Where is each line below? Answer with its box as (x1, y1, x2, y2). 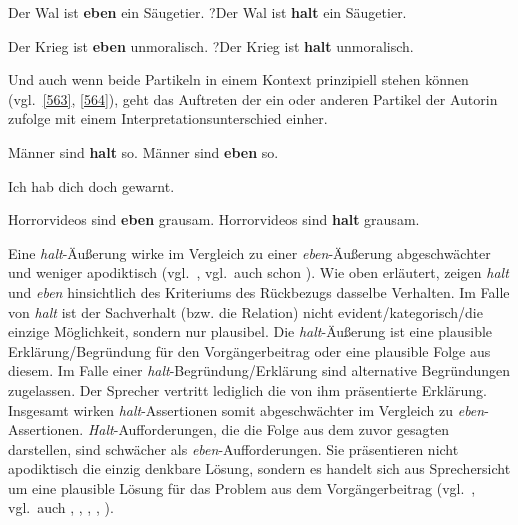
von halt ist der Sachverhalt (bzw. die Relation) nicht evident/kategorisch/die (8, 301, 483, 322)
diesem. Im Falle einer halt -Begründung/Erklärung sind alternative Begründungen (8, 360, 511, 381)
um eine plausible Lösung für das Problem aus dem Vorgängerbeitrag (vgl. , (8, 477, 476, 498)
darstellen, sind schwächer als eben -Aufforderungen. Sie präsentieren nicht (8, 438, 459, 459)
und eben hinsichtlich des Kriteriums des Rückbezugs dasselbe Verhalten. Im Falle (8, 281, 510, 302)
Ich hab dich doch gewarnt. (8, 175, 175, 196)
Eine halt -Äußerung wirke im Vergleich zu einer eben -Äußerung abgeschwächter (8, 242, 491, 263)
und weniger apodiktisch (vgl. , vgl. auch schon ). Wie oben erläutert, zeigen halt (8, 262, 509, 283)
